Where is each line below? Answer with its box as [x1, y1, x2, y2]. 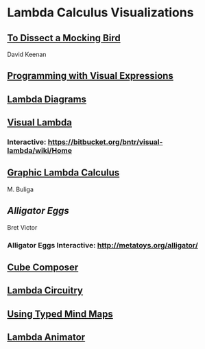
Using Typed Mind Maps [7, 308, 113, 320]
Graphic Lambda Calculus [7, 167, 120, 179]
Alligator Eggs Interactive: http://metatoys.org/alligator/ [7, 240, 199, 250]
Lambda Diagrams [7, 93, 87, 105]
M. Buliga [7, 185, 34, 193]
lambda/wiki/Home [7, 146, 72, 156]
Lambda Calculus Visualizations [7, 5, 194, 21]
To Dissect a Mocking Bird [7, 32, 121, 44]
